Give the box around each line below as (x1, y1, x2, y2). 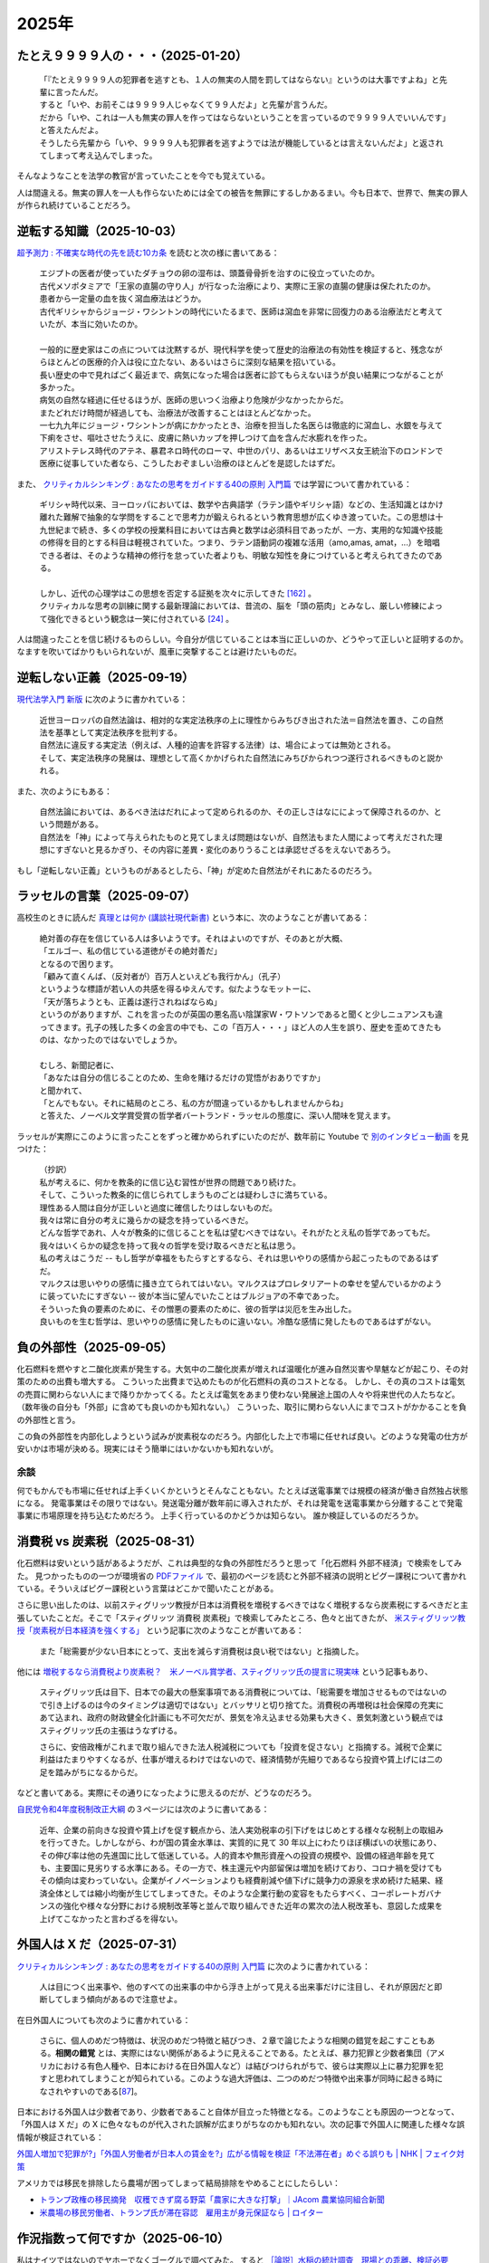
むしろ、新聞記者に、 (39, 1059, 120, 1070)
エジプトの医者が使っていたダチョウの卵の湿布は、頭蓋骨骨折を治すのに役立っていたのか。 (39, 268, 380, 279)
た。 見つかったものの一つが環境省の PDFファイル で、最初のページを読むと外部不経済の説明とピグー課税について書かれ (16, 1571, 466, 1581)
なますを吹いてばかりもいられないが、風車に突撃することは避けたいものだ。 (16, 646, 302, 657)
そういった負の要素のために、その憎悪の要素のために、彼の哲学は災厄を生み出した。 (39, 1303, 357, 1314)
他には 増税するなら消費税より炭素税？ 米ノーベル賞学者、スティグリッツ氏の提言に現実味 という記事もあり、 (16, 1666, 434, 1676)
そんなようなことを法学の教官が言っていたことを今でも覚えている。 (16, 170, 271, 181)
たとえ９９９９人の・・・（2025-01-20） (16, 48, 248, 63)
